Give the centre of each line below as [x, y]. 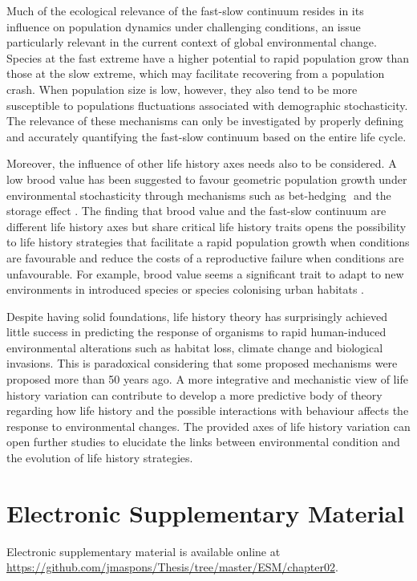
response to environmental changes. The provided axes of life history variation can [208, 426]
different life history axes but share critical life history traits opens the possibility [206, 226]
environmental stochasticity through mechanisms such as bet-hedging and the [199, 195]
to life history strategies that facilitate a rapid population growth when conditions [208, 242]
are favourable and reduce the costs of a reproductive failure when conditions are [205, 257]
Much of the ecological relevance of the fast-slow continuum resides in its [185, 10]
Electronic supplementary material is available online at [144, 551]
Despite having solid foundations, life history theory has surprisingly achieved [197, 316]
